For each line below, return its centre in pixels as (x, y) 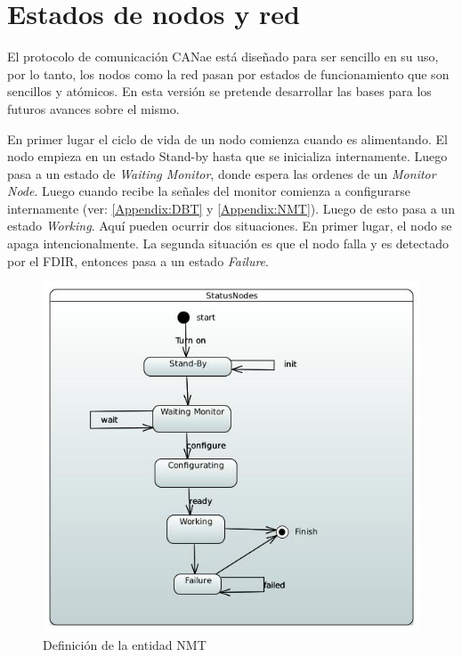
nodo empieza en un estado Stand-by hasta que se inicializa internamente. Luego (227, 156)
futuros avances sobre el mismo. (93, 108)
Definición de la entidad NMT (125, 644)
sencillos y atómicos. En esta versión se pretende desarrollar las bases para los (219, 91)
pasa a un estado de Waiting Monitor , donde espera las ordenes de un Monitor (222, 173)
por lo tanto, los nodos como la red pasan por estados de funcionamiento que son (228, 73)
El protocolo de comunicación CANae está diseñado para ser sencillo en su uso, (223, 57)
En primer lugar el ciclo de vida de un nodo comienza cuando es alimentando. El (227, 138)
